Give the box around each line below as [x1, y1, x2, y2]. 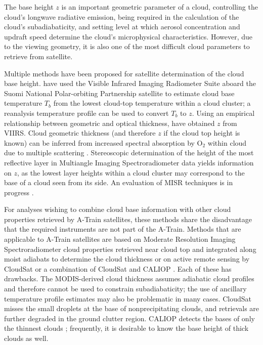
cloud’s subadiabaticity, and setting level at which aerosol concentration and [4, 21, 240, 32]
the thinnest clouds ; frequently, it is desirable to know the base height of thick [4, 323, 249, 333]
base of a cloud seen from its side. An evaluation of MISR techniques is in [4, 177, 233, 188]
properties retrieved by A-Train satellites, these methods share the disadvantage [4, 213, 252, 224]
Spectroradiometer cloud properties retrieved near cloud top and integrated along [4, 243, 256, 254]
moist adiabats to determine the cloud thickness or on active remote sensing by [4, 253, 250, 264]
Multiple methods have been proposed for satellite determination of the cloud [4, 68, 244, 78]
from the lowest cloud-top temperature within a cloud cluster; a [53, 98, 251, 108]
